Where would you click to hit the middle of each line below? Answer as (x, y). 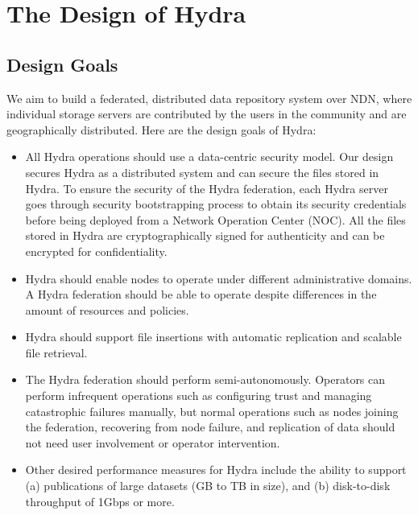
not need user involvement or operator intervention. (153, 442)
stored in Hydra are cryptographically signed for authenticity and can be (205, 235)
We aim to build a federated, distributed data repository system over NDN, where (209, 98)
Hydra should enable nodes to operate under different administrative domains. (219, 278)
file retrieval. (56, 352)
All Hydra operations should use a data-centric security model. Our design (209, 157)
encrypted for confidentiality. (96, 251)
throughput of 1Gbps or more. (100, 501)
